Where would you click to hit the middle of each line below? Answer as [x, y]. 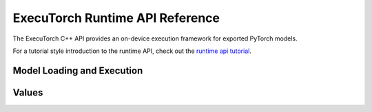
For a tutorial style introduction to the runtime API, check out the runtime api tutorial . [132, 51]
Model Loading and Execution [78, 70]
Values [28, 92]
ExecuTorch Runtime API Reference [116, 18]
